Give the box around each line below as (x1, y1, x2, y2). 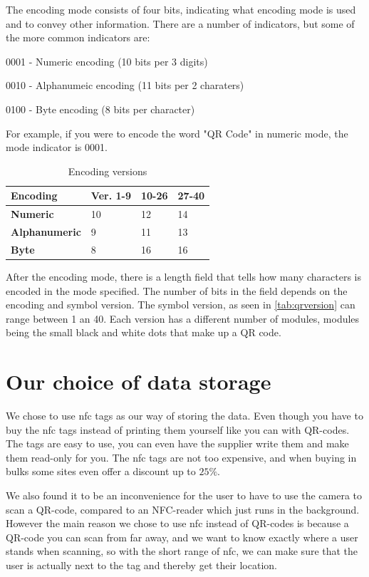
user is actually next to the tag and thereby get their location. (6, 558, 277, 572)
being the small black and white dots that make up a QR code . (6, 325, 281, 340)
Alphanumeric (11, 224, 81, 239)
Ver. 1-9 (90, 188, 131, 203)
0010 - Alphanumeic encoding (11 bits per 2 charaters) (6, 78, 244, 93)
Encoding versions (68, 163, 147, 178)
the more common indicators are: (6, 30, 150, 45)
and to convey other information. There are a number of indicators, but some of (6, 16, 355, 31)
